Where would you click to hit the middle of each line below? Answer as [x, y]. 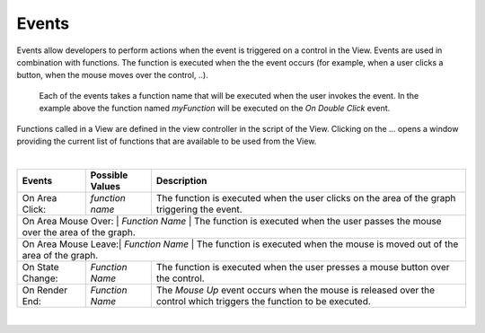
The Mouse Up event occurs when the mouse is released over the [295, 290]
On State [40, 267]
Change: [40, 278]
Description [181, 180]
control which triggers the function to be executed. [264, 301]
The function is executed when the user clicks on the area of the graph [306, 197]
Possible [109, 175]
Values [106, 186]
